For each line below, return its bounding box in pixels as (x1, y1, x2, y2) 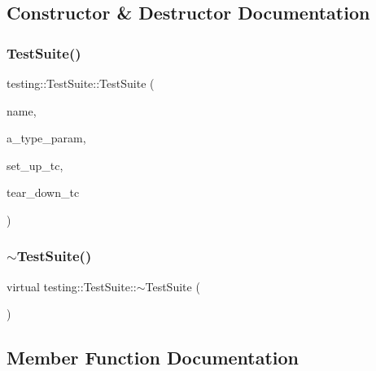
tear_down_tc (7, 184, 80, 201)
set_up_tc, (7, 156, 63, 173)
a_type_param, (7, 129, 86, 146)
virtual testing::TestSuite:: (7, 277, 137, 295)
